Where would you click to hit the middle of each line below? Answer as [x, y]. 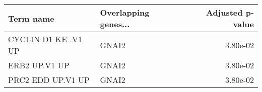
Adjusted [224, 12]
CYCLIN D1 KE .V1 [45, 39]
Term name [31, 18]
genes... [115, 24]
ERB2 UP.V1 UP [39, 65]
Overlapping [125, 12]
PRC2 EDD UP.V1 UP [49, 80]
